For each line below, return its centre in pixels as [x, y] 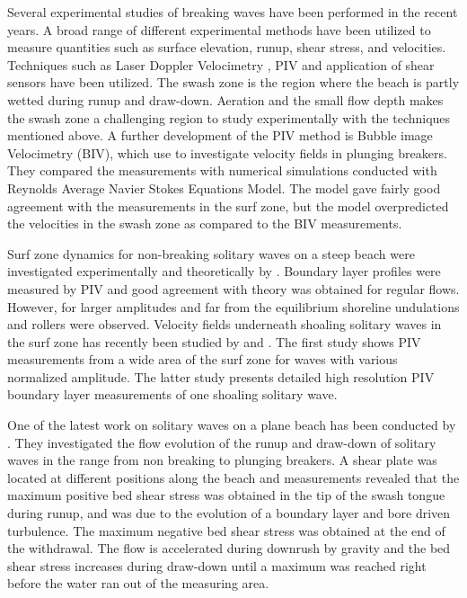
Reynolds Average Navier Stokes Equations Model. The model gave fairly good [224, 187]
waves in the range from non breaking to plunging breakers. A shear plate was [222, 460]
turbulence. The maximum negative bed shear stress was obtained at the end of [226, 530]
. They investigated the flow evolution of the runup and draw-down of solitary [222, 442]
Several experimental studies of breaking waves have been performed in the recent [233, 12]
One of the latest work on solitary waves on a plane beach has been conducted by [232, 425]
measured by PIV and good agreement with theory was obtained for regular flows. [233, 288]
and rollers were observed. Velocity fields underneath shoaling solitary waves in [225, 324]
